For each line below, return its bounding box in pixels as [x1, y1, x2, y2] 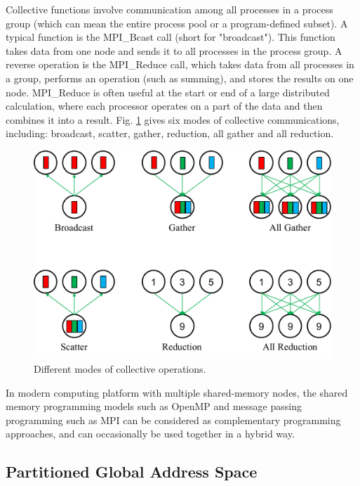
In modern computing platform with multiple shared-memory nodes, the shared [6, 385, 348, 399]
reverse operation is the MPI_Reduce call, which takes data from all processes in [6, 57, 354, 72]
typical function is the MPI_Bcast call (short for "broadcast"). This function [6, 30, 335, 44]
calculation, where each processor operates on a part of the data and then [6, 98, 323, 113]
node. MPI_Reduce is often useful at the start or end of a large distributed [6, 84, 330, 99]
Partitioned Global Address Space [6, 461, 258, 482]
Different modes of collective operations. [34, 362, 206, 376]
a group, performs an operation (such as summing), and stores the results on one [6, 70, 354, 85]
